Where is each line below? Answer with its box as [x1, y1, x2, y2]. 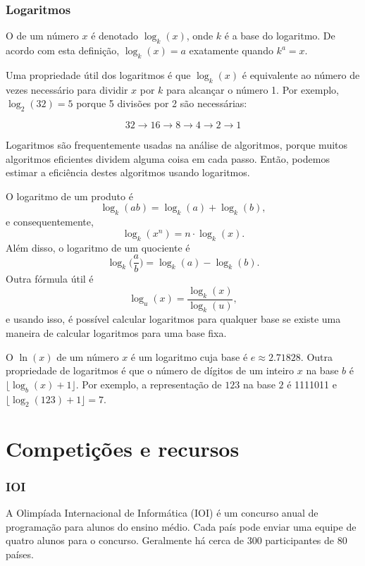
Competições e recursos [6, 433, 240, 462]
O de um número [6, 28, 79, 43]
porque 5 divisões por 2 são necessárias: [76, 96, 247, 111]
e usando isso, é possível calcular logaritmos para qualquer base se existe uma [6, 312, 341, 326]
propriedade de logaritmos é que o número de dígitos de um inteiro [6, 363, 295, 378]
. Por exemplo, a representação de [75, 376, 222, 391]
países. [6, 546, 34, 561]
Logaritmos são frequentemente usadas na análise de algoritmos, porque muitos [6, 137, 348, 152]
